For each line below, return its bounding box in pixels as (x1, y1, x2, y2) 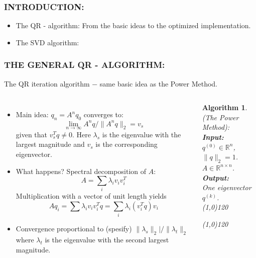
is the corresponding (95, 139, 158, 149)
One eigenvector (202, 182, 251, 193)
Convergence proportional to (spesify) (16, 223, 132, 234)
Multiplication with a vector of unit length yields (16, 191, 167, 201)
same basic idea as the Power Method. (99, 78, 217, 89)
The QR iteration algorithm (4, 78, 90, 89)
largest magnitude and (16, 139, 85, 149)
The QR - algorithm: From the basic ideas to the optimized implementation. (16, 20, 251, 31)
